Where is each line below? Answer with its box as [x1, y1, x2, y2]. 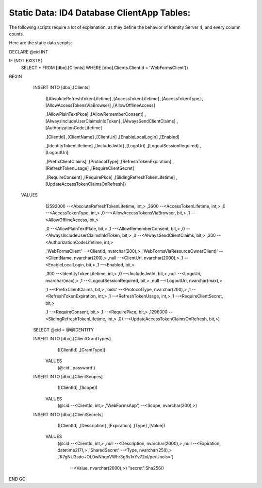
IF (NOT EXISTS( [9, 58, 42, 64]
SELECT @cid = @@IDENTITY [33, 327, 94, 332]
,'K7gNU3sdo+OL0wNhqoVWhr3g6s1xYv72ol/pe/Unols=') [57, 454, 174, 460]
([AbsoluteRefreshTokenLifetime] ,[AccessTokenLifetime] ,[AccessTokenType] [45, 95, 201, 102]
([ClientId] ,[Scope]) [57, 384, 98, 391]
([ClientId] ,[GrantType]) [57, 347, 106, 352]
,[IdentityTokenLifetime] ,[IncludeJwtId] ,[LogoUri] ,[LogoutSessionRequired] [45, 143, 199, 149]
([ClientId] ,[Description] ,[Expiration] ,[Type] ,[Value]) [57, 422, 165, 428]
